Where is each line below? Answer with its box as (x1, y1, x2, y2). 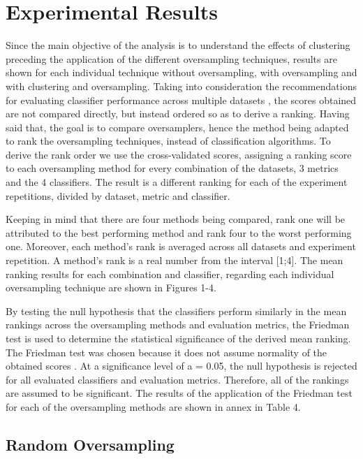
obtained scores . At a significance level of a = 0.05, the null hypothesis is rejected (6, 358, 357, 373)
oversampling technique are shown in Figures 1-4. (6, 280, 216, 295)
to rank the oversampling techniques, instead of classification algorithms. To (6, 133, 331, 148)
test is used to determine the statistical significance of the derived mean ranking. (6, 331, 351, 345)
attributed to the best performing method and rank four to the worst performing (6, 225, 352, 240)
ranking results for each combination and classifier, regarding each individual (6, 266, 334, 281)
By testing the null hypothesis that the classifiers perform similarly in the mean (6, 303, 347, 318)
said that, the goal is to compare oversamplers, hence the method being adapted (6, 119, 349, 134)
